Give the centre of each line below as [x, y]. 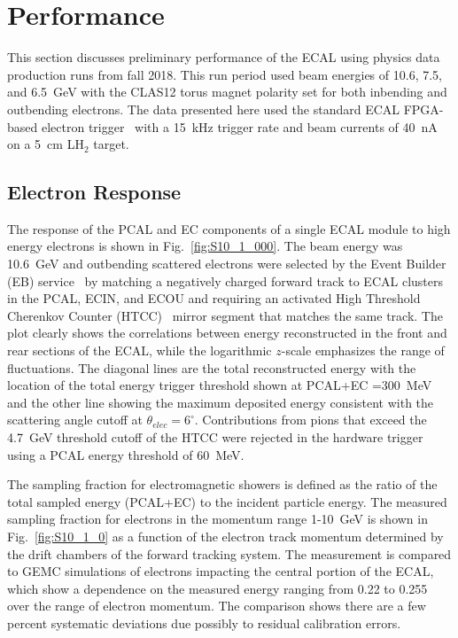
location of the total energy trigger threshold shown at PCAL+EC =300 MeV [220, 385]
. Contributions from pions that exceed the [311, 420]
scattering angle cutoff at [75, 420]
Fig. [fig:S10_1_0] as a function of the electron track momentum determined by [225, 536]
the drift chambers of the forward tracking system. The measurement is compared [229, 553]
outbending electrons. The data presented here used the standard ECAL [204, 109]
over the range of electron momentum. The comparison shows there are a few [217, 606]
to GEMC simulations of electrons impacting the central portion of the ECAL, [221, 571]
